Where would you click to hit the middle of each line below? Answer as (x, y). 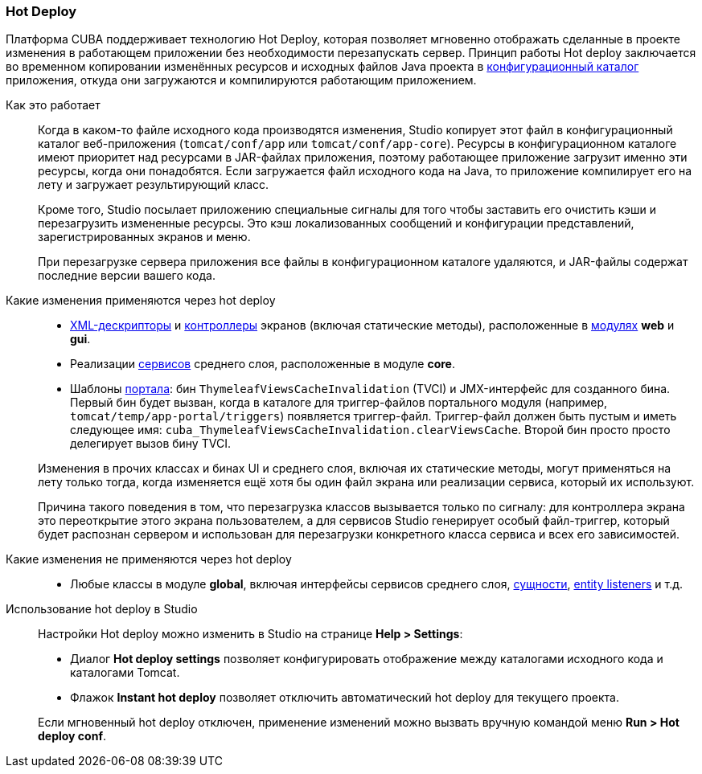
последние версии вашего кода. (127, 276)
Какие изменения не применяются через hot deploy (149, 559)
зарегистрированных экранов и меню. (144, 237)
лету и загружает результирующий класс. (154, 185)
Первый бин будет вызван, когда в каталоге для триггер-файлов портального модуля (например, (339, 403)
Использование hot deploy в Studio (102, 609)
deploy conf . (72, 736)
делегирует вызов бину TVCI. (150, 444)
